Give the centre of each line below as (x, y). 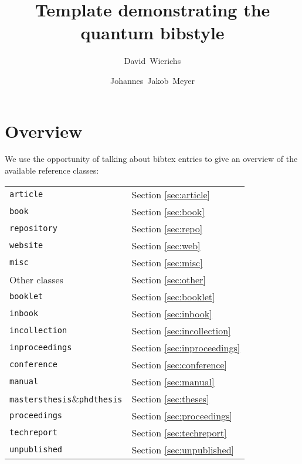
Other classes (36, 279)
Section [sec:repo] (167, 228)
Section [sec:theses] (170, 398)
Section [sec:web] (166, 245)
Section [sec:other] (169, 279)
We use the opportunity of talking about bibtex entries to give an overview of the (151, 159)
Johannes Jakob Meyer (152, 80)
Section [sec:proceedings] (182, 415)
